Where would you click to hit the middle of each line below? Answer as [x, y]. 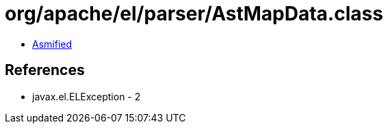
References [45, 70]
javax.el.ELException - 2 [87, 96]
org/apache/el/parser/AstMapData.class [194, 14]
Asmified [52, 44]
